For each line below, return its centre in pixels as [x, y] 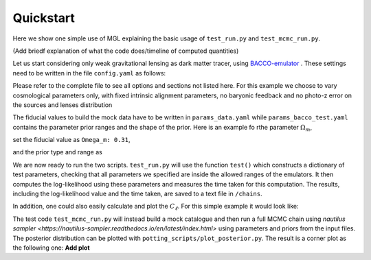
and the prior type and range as [57, 152]
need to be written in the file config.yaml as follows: [89, 73]
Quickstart [44, 18]
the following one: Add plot [51, 248]
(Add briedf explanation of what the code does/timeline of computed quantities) [126, 51]
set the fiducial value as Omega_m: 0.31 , [71, 140]
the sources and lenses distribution [63, 105]
